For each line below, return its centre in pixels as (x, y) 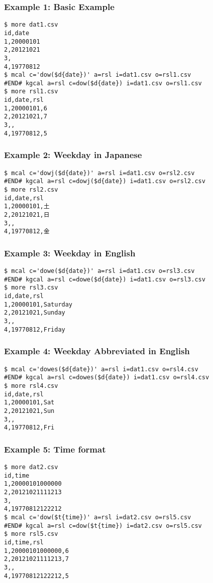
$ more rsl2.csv (31, 189)
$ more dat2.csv (31, 467)
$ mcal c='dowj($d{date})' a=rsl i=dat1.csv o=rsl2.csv (99, 173)
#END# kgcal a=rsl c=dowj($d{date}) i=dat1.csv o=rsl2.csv (105, 181)
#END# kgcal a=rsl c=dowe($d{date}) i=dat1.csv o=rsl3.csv (105, 279)
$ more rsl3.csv (31, 288)
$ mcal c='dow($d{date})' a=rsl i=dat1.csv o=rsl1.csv (98, 75)
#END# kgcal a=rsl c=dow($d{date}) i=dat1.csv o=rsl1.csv (103, 83)
